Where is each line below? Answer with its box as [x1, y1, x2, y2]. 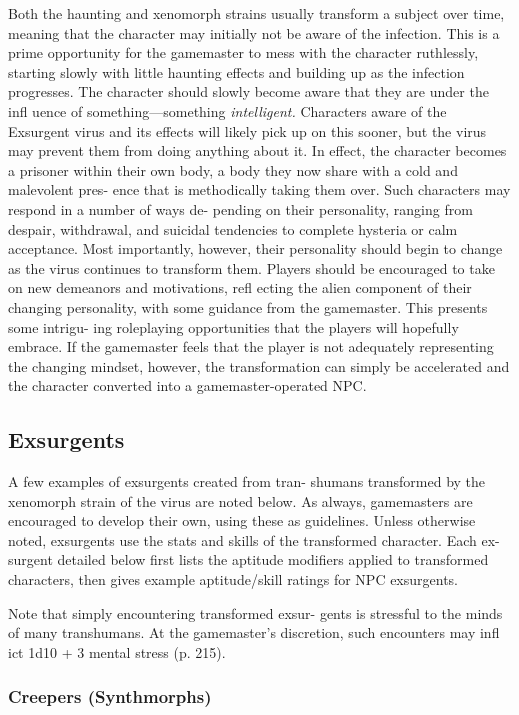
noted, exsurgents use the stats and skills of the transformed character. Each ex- [8, 529, 500, 550]
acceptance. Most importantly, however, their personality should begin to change [8, 238, 503, 259]
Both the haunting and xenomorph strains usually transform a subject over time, [8, 3, 505, 23]
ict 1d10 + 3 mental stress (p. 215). [8, 641, 226, 662]
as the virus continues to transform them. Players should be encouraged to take [8, 257, 495, 278]
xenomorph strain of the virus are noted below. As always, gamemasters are [8, 490, 473, 511]
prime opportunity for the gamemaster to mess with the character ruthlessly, [8, 42, 479, 63]
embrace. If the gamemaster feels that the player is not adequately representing [8, 336, 494, 357]
